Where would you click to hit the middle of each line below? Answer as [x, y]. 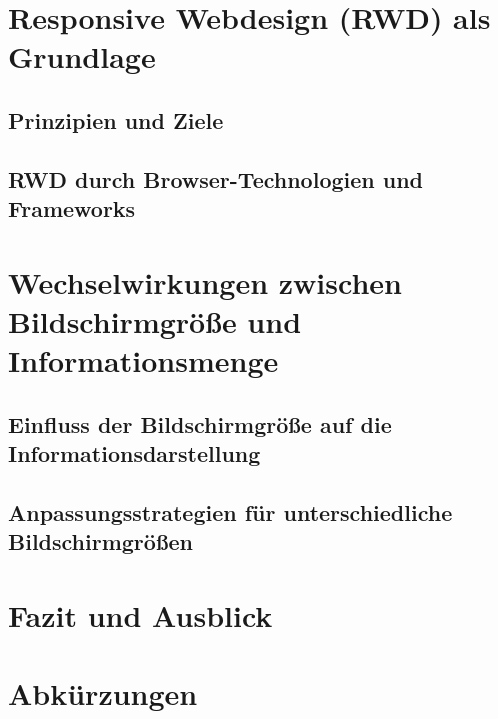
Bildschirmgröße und [155, 320]
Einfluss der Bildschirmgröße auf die [200, 423]
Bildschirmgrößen [100, 541]
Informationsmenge [143, 360]
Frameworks [72, 208]
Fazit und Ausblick [140, 614]
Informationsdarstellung [134, 453]
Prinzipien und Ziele [116, 119]
